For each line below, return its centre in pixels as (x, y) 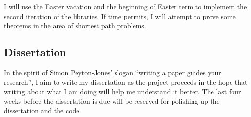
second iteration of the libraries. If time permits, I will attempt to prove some (120, 16)
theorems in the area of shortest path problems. (75, 26)
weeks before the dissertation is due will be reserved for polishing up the (112, 101)
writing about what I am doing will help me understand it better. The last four (123, 91)
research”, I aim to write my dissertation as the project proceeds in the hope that (126, 82)
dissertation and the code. (43, 110)
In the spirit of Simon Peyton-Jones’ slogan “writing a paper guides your (113, 72)
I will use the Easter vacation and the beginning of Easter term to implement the (125, 6)
